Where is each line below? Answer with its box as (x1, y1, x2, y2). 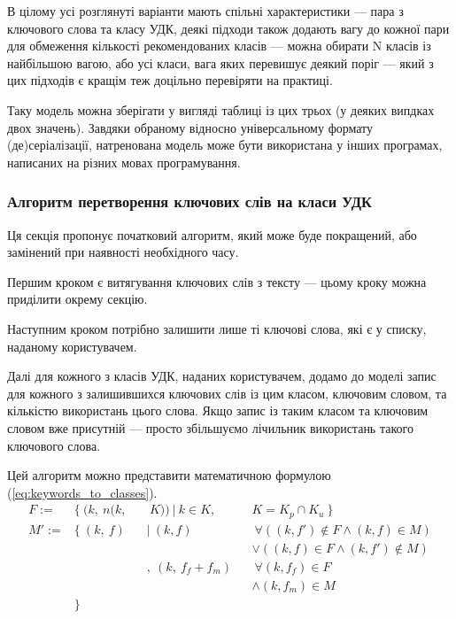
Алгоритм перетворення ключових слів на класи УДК (7, 190, 372, 213)
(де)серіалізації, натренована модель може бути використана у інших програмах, (7, 135, 443, 154)
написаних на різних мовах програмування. (7, 152, 241, 171)
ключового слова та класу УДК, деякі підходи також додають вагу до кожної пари (7, 19, 450, 37)
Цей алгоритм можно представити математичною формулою (7, 466, 331, 484)
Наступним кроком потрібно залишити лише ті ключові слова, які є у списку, (7, 319, 427, 337)
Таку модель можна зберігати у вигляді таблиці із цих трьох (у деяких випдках (7, 100, 435, 119)
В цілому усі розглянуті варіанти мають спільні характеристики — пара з (7, 2, 404, 19)
